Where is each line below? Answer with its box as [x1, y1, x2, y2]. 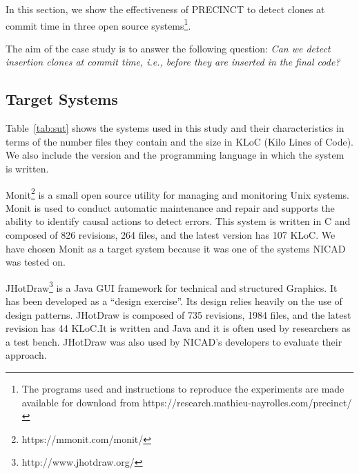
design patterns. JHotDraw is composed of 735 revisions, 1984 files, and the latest [6, 307, 351, 322]
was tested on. [6, 255, 66, 269]
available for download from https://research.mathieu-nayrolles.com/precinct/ [21, 395, 352, 409]
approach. [6, 348, 47, 362]
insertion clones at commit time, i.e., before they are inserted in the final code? [6, 55, 340, 69]
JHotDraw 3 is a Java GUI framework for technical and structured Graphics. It [6, 278, 338, 295]
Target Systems [6, 88, 118, 110]
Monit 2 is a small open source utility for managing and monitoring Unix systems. [6, 185, 350, 201]
